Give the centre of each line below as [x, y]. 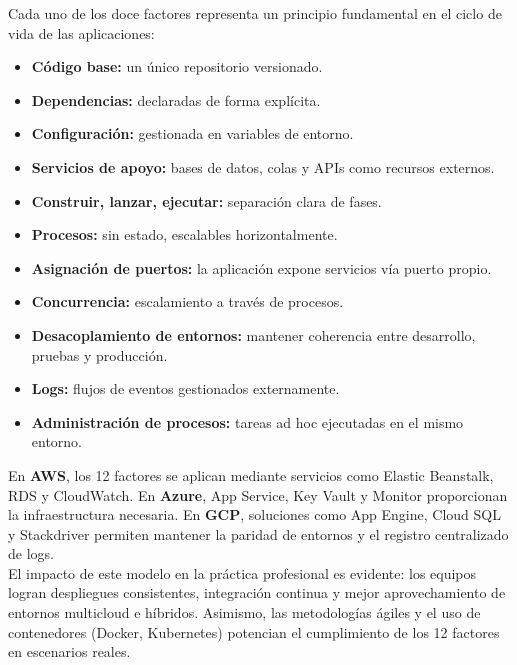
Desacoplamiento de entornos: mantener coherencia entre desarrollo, [253, 334]
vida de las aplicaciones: [81, 32]
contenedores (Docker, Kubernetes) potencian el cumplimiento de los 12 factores [254, 631]
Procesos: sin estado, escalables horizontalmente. [184, 234]
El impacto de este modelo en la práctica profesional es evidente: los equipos [242, 572]
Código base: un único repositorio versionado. [177, 66]
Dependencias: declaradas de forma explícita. [176, 99]
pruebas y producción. [99, 354]
